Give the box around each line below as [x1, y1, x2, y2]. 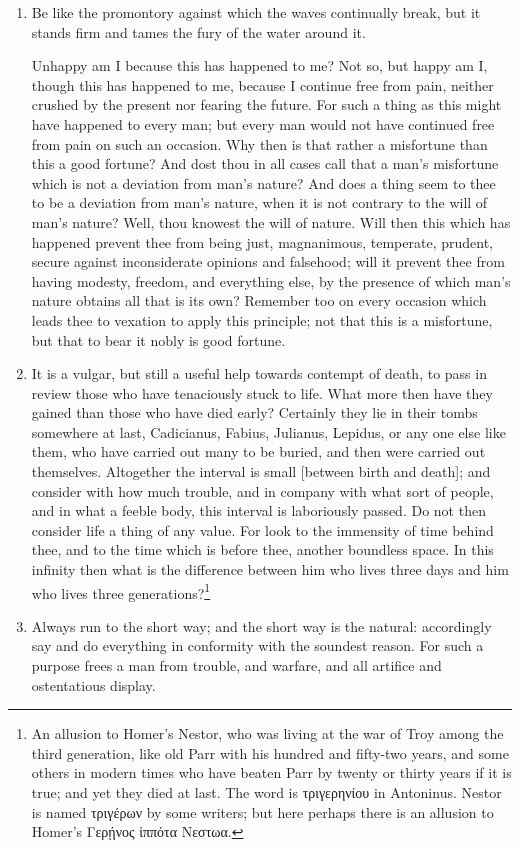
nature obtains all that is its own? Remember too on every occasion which [31, 290, 487, 311]
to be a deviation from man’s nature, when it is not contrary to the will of [31, 192, 488, 213]
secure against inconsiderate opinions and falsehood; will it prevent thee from [31, 251, 505, 272]
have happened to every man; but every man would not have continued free [31, 113, 495, 134]
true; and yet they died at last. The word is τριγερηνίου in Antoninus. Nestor [31, 782, 502, 803]
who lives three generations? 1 [31, 579, 211, 603]
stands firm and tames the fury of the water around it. [31, 21, 366, 42]
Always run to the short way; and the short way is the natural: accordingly [31, 615, 492, 636]
